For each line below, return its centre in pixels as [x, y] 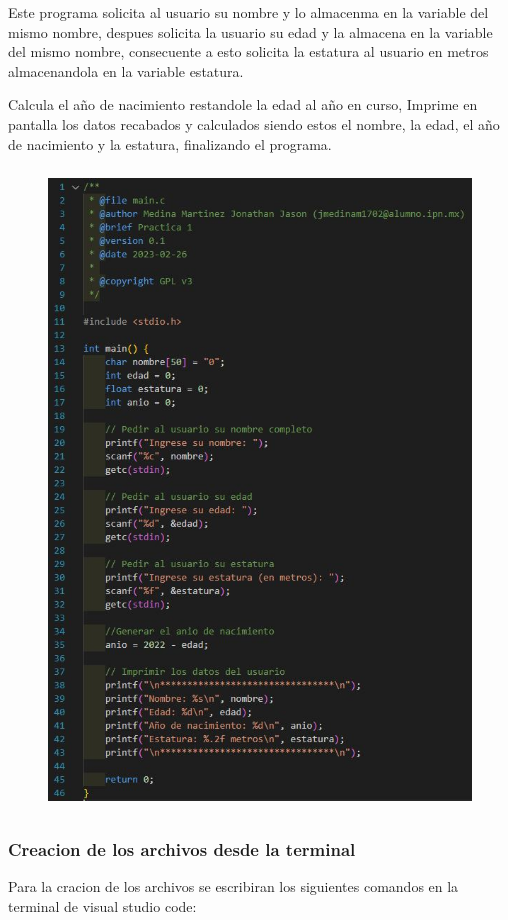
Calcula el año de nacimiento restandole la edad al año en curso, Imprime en [243, 104]
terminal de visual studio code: [102, 906]
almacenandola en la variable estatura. [126, 70]
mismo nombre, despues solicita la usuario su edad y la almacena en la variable [250, 31]
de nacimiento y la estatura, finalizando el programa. [170, 143]
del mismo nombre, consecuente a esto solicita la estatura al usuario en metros [248, 51]
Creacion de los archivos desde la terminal [182, 849]
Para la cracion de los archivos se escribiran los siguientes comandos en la [233, 886]
